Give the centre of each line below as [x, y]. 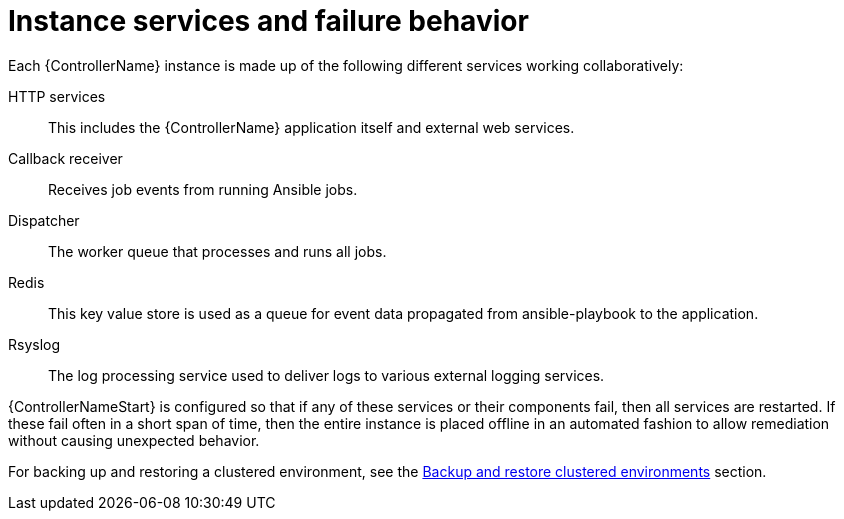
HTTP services [57, 96]
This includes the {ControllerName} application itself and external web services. [311, 127]
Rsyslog [34, 344]
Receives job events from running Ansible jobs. [203, 189]
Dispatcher [44, 220]
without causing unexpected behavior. [134, 440]
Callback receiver [65, 158]
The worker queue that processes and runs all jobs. [217, 251]
